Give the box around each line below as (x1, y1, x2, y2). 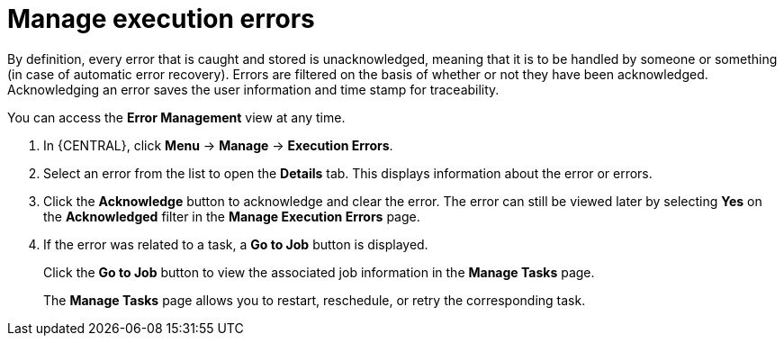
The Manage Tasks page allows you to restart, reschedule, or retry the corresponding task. (43, 292, 586, 308)
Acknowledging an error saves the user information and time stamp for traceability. (7, 81, 500, 97)
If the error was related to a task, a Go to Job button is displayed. (43, 236, 428, 252)
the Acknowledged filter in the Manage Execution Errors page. (43, 208, 420, 224)
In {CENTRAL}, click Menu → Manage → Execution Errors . (43, 137, 393, 153)
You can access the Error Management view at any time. (7, 109, 346, 125)
